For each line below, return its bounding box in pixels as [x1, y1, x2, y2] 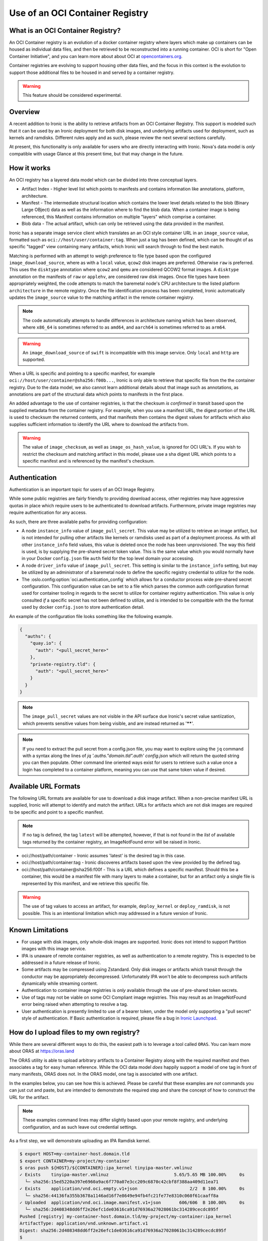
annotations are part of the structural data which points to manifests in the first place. [9, 391, 184, 397]
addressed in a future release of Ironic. [21, 960, 101, 965]
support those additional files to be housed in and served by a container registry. [9, 69, 175, 75]
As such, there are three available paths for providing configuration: [9, 519, 148, 525]
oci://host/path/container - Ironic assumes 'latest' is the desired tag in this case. [21, 853, 186, 859]
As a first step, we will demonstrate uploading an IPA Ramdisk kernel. [9, 1138, 151, 1144]
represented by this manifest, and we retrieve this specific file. [21, 880, 149, 886]
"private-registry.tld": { [30, 661, 96, 667]
